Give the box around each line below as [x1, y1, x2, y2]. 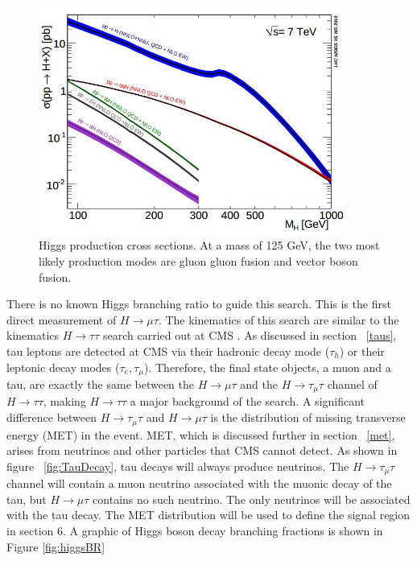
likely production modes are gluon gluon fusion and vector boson [39, 252, 358, 269]
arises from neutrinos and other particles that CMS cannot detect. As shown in [6, 442, 398, 459]
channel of [327, 376, 378, 392]
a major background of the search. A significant [130, 393, 365, 410]
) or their [339, 342, 385, 359]
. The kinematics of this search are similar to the [158, 311, 399, 328]
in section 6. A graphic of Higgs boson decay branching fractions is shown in [6, 522, 383, 538]
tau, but [6, 490, 47, 507]
